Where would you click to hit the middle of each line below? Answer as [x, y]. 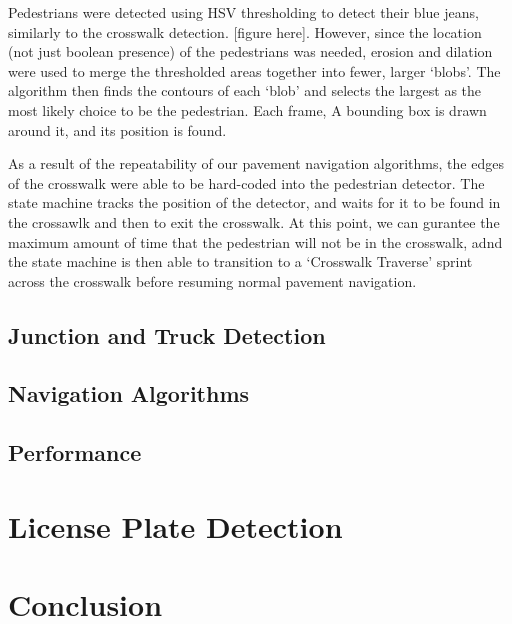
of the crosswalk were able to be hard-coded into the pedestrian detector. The [246, 182]
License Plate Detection [175, 525]
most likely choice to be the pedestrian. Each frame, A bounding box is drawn [247, 109]
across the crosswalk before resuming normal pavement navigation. [212, 280]
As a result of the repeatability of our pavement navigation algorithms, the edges [256, 163]
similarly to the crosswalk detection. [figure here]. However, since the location [245, 31]
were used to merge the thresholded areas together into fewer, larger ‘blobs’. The [254, 70]
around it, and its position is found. [117, 129]
